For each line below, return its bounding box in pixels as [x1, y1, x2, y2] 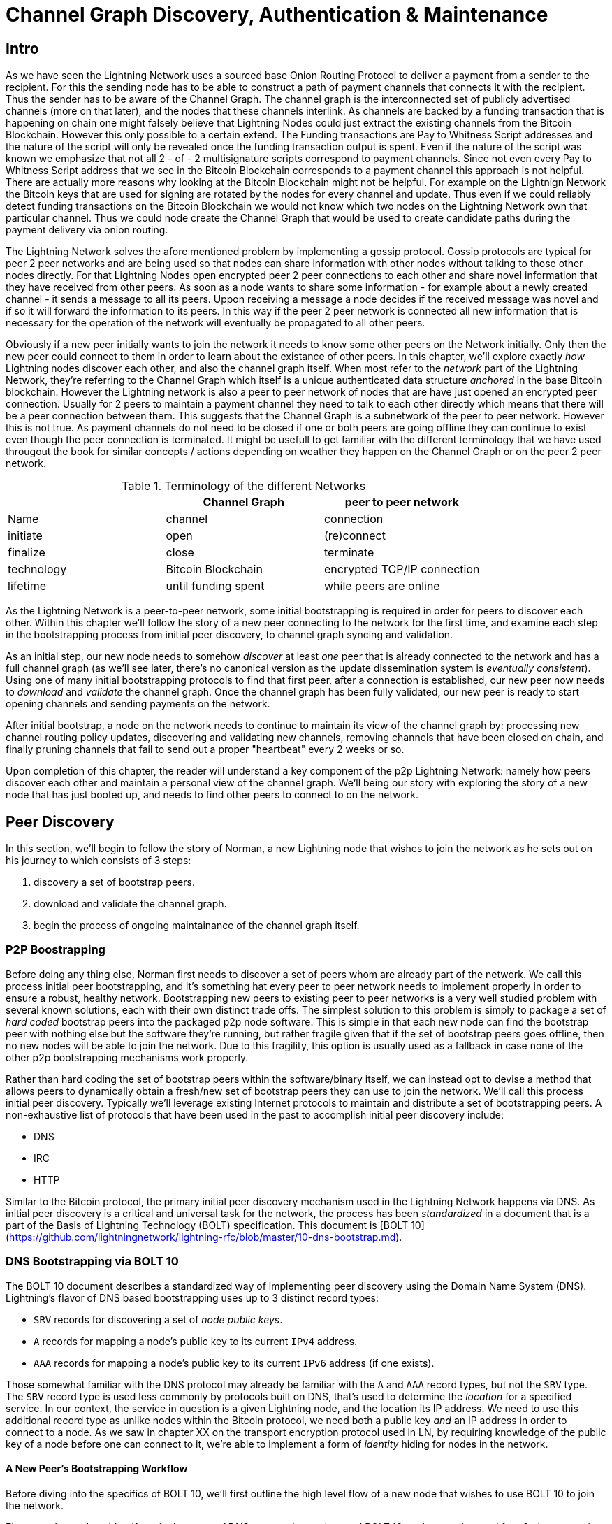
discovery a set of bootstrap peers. [34, 876, 195, 889]
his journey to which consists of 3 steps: [6, 854, 191, 867]
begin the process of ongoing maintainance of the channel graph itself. [34, 919, 360, 932]
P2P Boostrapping [6, 942, 105, 957]
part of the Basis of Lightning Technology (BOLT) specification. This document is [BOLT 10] [6, 1219, 425, 1231]
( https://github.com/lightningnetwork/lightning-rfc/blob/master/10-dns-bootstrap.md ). [6, 1230, 402, 1243]
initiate [8, 529, 43, 543]
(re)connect [323, 529, 386, 543]
